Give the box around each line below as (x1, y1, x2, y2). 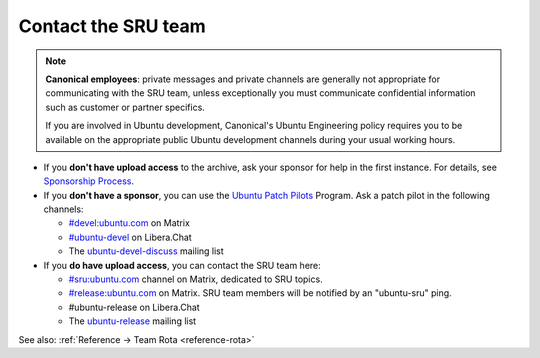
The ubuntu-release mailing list (68, 315, 197, 327)
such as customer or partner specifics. (45, 101, 205, 113)
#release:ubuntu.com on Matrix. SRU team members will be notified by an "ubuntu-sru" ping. (68, 287, 452, 299)
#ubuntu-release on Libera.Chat (68, 301, 200, 313)
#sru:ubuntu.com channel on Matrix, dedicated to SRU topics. (68, 273, 324, 285)
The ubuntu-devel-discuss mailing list (68, 245, 224, 257)
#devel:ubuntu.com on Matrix (68, 217, 190, 229)
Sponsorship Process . (43, 175, 135, 187)
